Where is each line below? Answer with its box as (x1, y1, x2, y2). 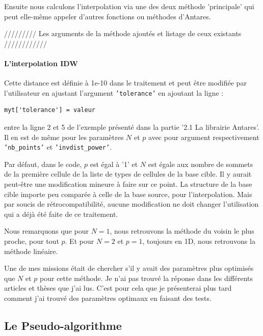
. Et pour (65, 236, 94, 246)
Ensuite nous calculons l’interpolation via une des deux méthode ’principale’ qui (4, 1, 254, 11)
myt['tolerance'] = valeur (4, 106, 95, 114)
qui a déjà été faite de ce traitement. (4, 208, 118, 219)
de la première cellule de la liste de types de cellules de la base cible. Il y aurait (4, 169, 252, 179)
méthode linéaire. (4, 245, 58, 256)
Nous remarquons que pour (4, 226, 89, 236)
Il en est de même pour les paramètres (4, 131, 124, 142)
